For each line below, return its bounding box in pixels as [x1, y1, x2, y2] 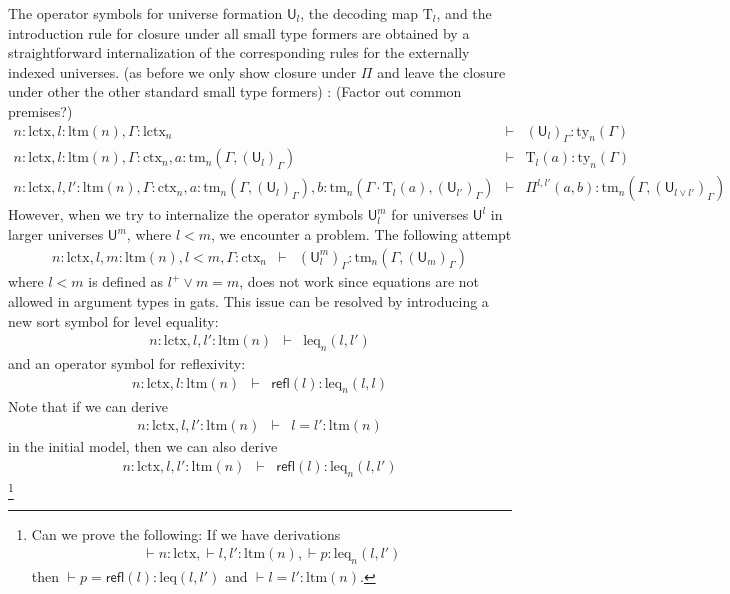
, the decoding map [300, 3, 419, 23]
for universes [391, 204, 469, 225]
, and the [436, 3, 492, 23]
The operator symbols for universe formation [8, 3, 283, 23]
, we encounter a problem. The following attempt [211, 224, 512, 245]
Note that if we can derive [8, 395, 168, 416]
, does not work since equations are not [239, 271, 480, 292]
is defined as [88, 271, 164, 292]
